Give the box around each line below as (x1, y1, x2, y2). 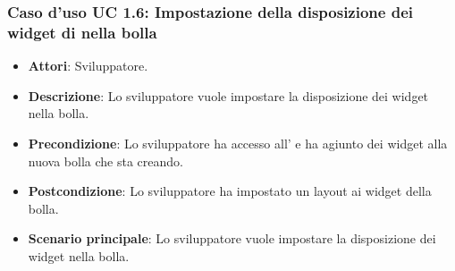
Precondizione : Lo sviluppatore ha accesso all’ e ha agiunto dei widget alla (28, 133, 448, 152)
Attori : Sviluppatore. (28, 56, 148, 75)
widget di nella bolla (7, 21, 157, 43)
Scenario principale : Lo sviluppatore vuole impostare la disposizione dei (28, 229, 436, 248)
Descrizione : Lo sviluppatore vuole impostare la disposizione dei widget (28, 86, 429, 105)
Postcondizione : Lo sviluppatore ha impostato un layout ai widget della (28, 182, 432, 200)
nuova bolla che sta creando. (28, 151, 183, 170)
